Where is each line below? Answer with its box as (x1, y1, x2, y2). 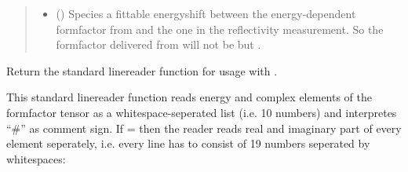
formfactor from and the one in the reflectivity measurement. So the (56, 20, 384, 37)
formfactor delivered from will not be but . (56, 36, 261, 53)
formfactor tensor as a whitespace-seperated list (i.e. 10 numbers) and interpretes (6, 104, 397, 120)
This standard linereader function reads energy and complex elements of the (6, 89, 373, 105)
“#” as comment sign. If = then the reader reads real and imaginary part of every (6, 119, 402, 136)
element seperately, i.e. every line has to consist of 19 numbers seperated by (6, 135, 370, 152)
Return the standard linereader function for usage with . (6, 62, 278, 79)
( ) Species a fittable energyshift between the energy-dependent (56, 5, 356, 21)
